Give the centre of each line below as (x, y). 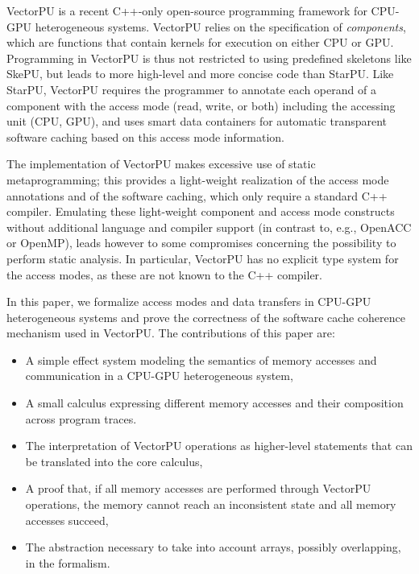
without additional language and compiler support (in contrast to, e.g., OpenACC (209, 227)
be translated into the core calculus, (114, 461)
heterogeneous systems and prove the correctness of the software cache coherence (206, 317)
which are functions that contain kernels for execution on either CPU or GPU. (200, 42)
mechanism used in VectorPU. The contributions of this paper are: (171, 333)
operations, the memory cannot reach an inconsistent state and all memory (211, 504)
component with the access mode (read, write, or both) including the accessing (201, 105)
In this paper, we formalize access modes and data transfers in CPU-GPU (189, 301)
